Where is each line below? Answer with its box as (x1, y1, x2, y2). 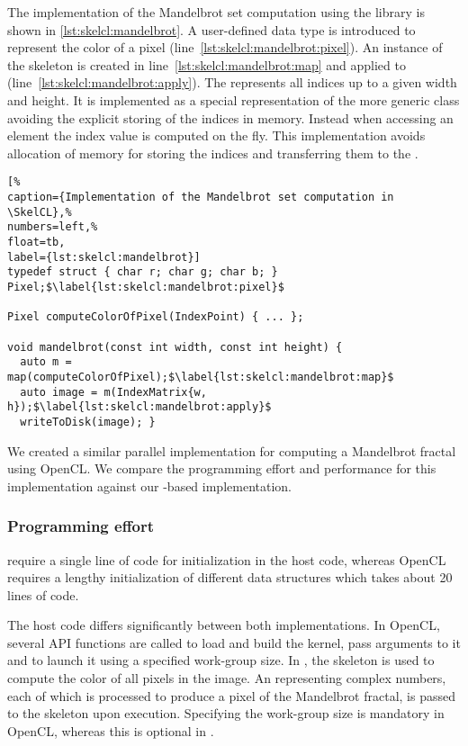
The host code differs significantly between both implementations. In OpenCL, (7, 616, 440, 634)
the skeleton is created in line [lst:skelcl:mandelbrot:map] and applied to (7, 55, 406, 74)
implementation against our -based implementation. (7, 476, 292, 495)
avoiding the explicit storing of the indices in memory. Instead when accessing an (7, 108, 454, 127)
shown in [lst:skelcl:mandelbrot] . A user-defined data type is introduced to (7, 20, 416, 39)
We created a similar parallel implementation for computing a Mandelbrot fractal (7, 441, 456, 460)
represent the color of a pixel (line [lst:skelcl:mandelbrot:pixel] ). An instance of (7, 38, 443, 57)
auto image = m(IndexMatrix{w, (20, 385, 207, 399)
